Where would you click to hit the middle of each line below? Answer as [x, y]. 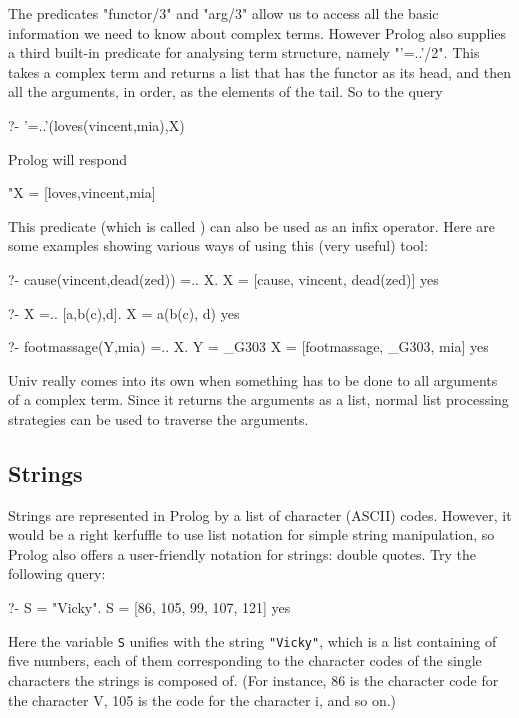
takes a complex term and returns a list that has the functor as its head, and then [260, 71]
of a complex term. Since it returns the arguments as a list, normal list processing [258, 399]
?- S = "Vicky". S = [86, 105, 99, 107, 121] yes [149, 607]
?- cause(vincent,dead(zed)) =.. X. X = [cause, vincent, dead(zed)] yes [223, 278]
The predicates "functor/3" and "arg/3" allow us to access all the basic [223, 13]
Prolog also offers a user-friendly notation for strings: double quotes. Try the [242, 553]
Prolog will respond [67, 158]
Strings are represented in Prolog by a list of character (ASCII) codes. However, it [260, 514]
